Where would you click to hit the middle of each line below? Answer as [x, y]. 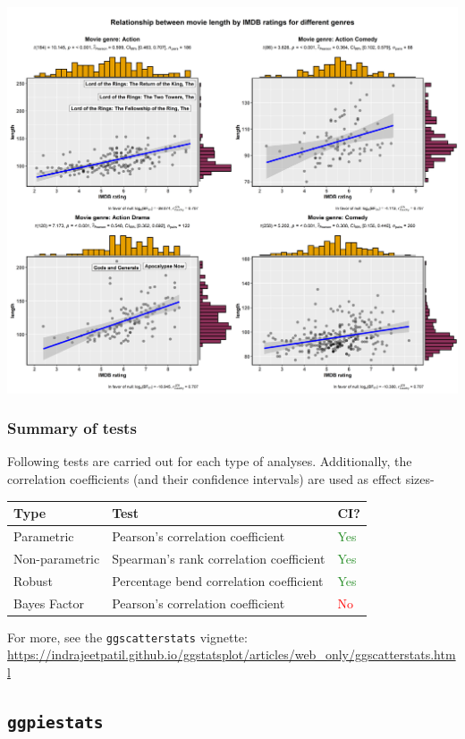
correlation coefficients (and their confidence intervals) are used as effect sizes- [221, 479]
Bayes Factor [49, 603]
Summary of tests [72, 428]
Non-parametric [57, 558]
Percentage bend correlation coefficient [218, 580]
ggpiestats [55, 722]
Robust [33, 580]
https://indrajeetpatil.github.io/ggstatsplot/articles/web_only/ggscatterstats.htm [232, 654]
